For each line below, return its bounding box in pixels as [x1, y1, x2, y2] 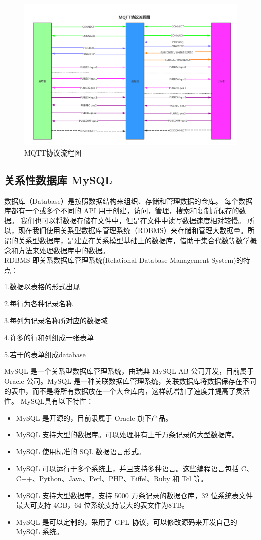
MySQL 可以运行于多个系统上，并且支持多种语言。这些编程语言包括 [16, 463, 239, 474]
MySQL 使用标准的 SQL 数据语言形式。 [16, 446, 145, 456]
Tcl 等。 [181, 473, 208, 483]
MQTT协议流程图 [24, 147, 81, 158]
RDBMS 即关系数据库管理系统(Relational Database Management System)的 [4, 255, 243, 265]
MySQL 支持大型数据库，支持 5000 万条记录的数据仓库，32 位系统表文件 [16, 490, 253, 500]
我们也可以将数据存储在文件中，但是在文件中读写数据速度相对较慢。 [20, 215, 245, 225]
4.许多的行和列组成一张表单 [4, 332, 94, 343]
